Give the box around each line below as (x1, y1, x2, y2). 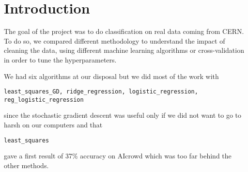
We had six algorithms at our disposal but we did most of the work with (4, 71, 219, 81)
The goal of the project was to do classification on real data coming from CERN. (4, 26, 244, 36)
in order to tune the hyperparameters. (4, 54, 117, 64)
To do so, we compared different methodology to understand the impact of (4, 35, 225, 46)
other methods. (4, 160, 49, 170)
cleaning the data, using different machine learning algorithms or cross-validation (4, 45, 244, 55)
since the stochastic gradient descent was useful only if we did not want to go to (4, 110, 242, 120)
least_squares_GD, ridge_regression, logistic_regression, (4, 88, 198, 95)
